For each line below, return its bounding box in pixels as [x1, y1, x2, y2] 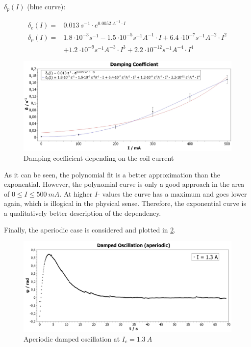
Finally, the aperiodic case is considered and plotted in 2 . [4, 224, 176, 234]
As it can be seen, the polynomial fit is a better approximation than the [4, 169, 220, 179]
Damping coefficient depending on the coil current [24, 153, 174, 163]
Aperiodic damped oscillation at [24, 333, 120, 344]
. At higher [59, 188, 93, 199]
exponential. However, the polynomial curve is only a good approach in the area [4, 179, 245, 189]
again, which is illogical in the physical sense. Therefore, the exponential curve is [4, 198, 246, 208]
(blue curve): [27, 1, 66, 11]
